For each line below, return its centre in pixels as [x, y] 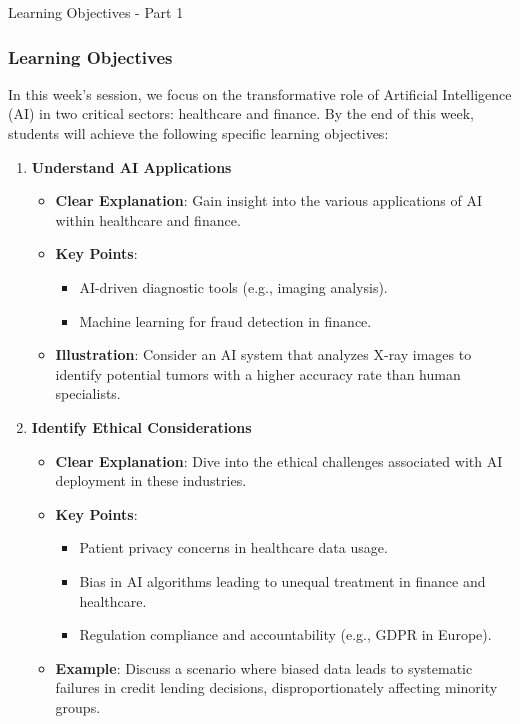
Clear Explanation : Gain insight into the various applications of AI [269, 200]
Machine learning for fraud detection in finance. [225, 320]
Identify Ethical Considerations [141, 426]
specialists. [88, 393]
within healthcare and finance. [148, 219]
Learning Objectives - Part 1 [96, 12]
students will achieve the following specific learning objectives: [198, 133]
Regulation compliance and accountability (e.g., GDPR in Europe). [285, 634]
